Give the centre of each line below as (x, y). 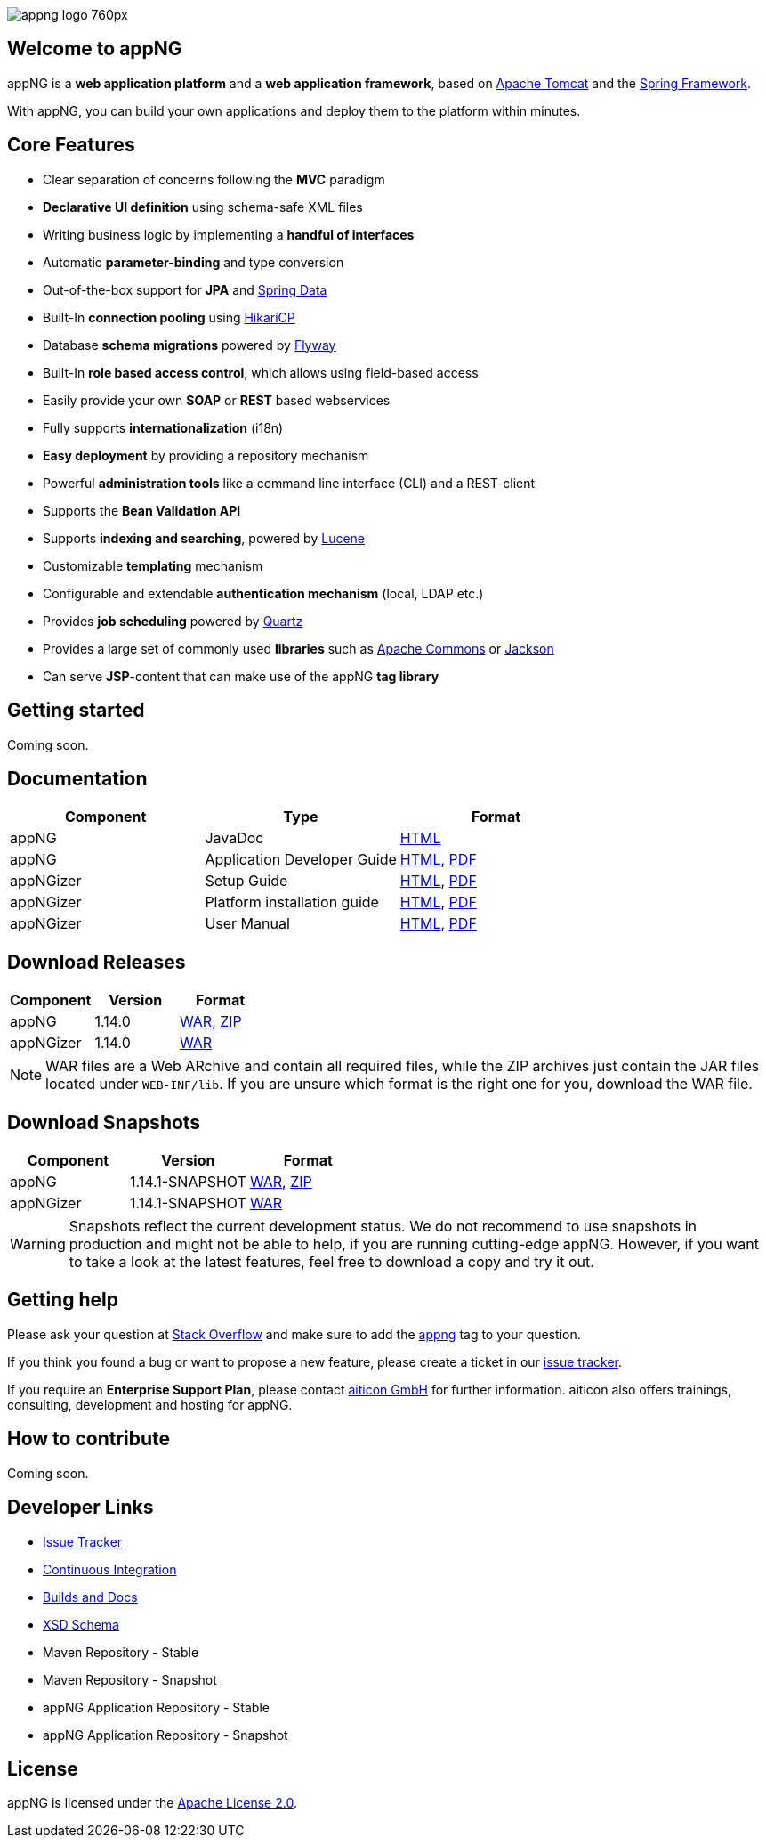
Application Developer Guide (301, 860)
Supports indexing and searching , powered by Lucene (204, 538)
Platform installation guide (292, 902)
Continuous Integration (110, 1569)
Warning (38, 1244)
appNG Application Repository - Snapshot (165, 1735)
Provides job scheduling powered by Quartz (173, 621)
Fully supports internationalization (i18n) (163, 427)
